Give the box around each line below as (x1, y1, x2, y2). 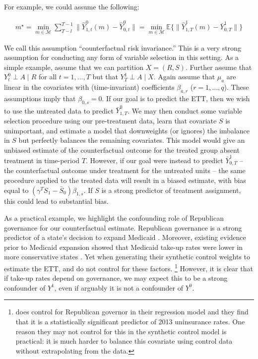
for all (38, 71, 57, 82)
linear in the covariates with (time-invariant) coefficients (4, 82, 175, 92)
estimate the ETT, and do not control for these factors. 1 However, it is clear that (4, 262, 253, 273)
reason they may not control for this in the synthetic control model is (15, 326, 227, 336)
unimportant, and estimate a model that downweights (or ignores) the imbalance (4, 125, 250, 135)
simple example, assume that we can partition (4, 61, 144, 72)
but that (92, 71, 118, 82)
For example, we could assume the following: (4, 1, 139, 11)
